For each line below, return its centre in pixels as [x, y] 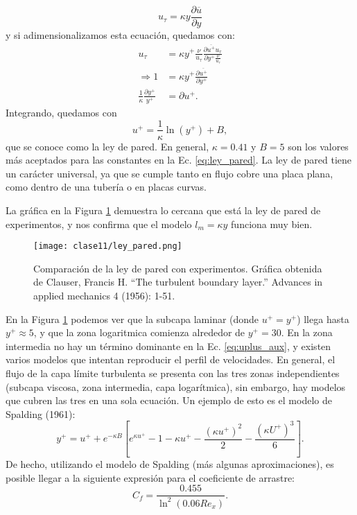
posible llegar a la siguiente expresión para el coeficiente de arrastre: [150, 477]
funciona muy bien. [272, 224]
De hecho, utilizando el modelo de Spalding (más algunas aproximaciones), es [170, 464]
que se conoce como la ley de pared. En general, [107, 146]
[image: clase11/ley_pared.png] [108, 246]
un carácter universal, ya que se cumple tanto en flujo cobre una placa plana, [169, 173]
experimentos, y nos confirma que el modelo [99, 224]
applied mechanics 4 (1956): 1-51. [104, 295]
